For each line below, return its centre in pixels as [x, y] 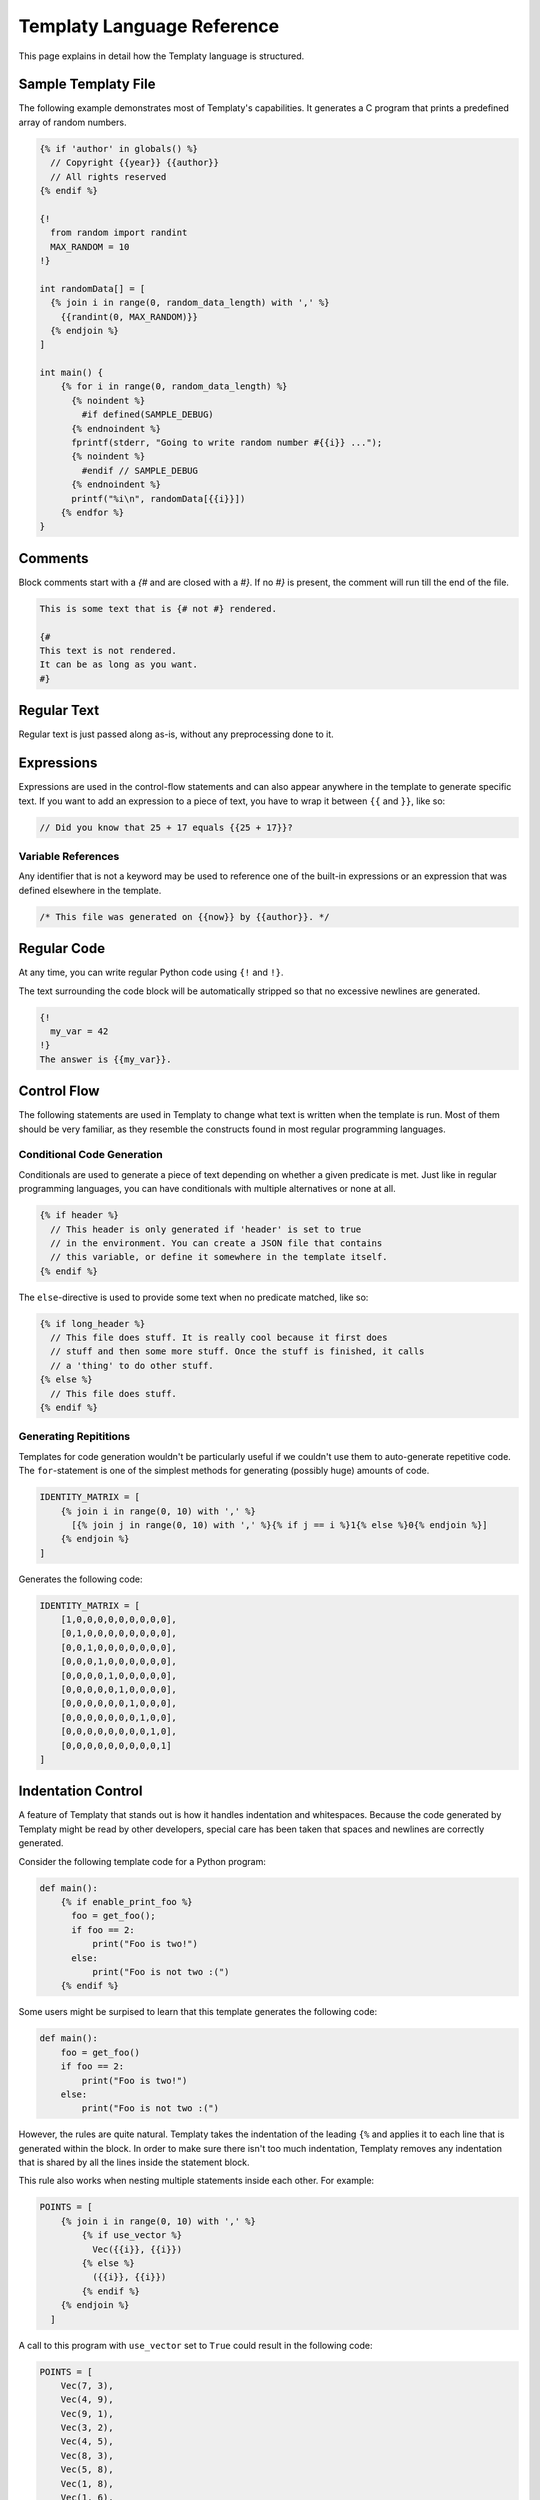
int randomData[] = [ [92, 288]
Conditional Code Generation [91, 1155]
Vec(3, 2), [87, 2428]
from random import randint [119, 233]
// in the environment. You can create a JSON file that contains [216, 1243]
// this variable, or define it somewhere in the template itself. [219, 1257]
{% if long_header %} [92, 1323]
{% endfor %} [92, 512]
